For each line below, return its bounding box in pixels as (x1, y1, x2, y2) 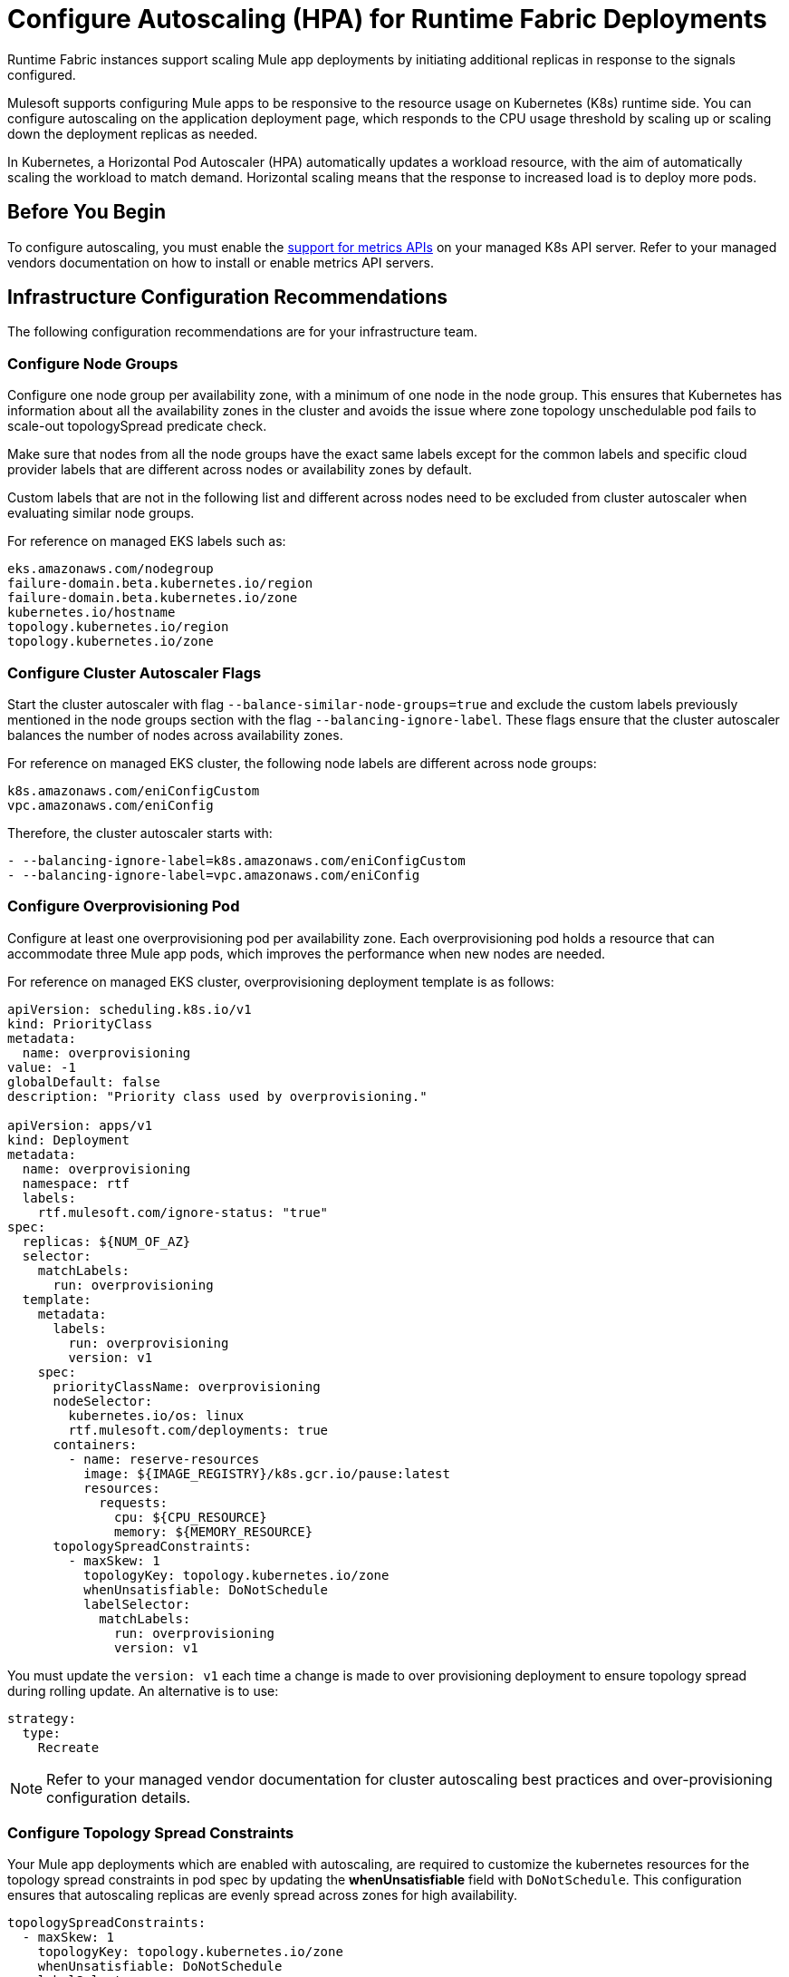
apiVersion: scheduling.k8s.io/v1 (7, 1001, 252, 1017)
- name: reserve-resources (68, 1451, 260, 1466)
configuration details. (46, 1787, 191, 1807)
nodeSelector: (53, 1393, 153, 1408)
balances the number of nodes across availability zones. (7, 726, 343, 743)
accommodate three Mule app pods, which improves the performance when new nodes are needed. (7, 945, 606, 961)
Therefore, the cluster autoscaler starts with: (7, 824, 273, 841)
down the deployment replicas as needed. (7, 125, 258, 141)
